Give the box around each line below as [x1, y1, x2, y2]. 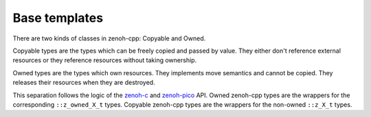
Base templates [12, 10, 103, 25]
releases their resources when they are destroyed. [12, 79, 155, 87]
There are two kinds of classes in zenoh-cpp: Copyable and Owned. [12, 34, 206, 42]
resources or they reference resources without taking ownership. [12, 56, 197, 64]
